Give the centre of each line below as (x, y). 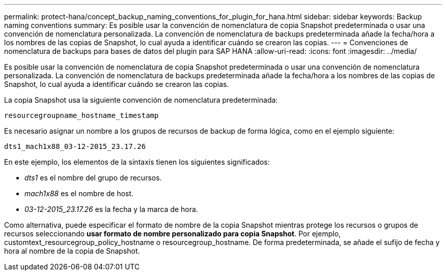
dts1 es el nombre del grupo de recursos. (93, 178)
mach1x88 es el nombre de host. (79, 193)
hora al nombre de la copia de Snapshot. (72, 251)
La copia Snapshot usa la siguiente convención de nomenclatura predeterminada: (141, 100)
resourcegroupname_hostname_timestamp (81, 115)
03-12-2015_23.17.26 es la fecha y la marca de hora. (111, 209)
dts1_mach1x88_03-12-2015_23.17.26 (75, 146)
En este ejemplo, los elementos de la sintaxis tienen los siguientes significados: (137, 162)
